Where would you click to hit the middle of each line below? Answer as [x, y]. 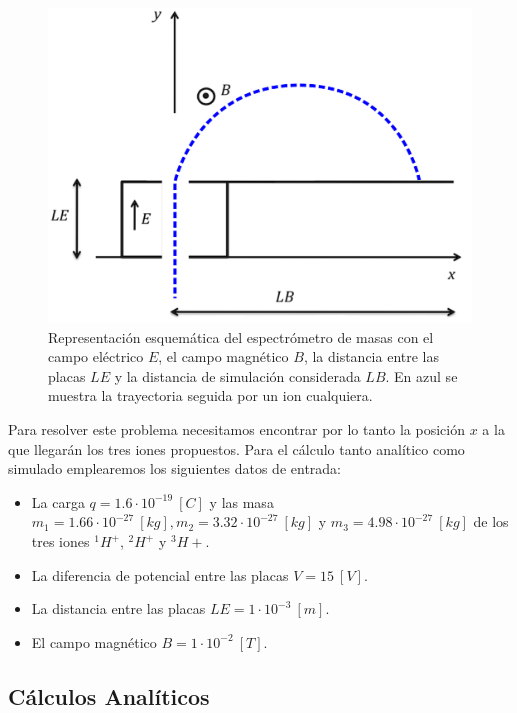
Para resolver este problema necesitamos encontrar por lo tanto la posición [236, 429]
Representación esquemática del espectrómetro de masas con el [241, 336]
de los [491, 521]
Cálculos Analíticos [109, 695]
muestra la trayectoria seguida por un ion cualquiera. [210, 395]
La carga [58, 501]
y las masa [241, 501]
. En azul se [421, 375]
